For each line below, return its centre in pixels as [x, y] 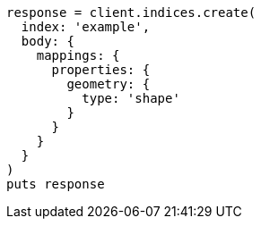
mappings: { [78, 55]
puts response [56, 184]
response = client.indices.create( [131, 13]
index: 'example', [86, 27]
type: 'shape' [131, 98]
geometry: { [109, 84]
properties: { [101, 70]
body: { [48, 41]
